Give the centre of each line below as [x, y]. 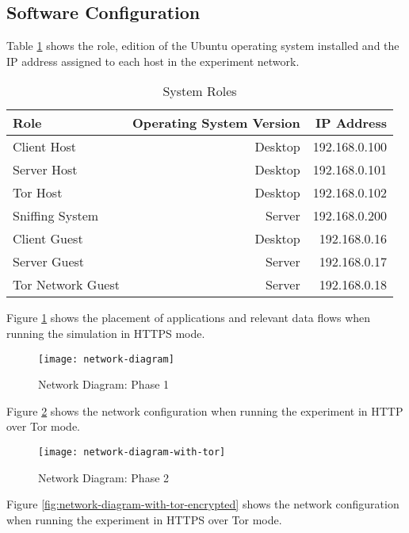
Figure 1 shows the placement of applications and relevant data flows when [189, 318]
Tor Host [38, 193]
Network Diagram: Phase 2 [104, 477]
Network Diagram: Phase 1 [104, 384]
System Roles [200, 91]
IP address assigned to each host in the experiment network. [153, 61]
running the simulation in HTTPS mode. [106, 333]
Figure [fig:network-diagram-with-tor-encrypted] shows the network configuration [203, 504]
